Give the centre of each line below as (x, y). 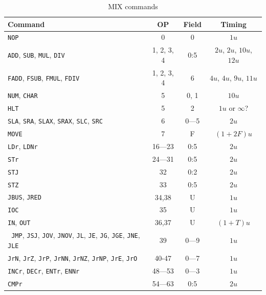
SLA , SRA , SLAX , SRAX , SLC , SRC (56, 121)
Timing (234, 24)
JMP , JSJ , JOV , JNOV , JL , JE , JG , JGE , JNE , (76, 235)
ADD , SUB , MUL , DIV (36, 55)
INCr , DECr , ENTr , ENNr (44, 270)
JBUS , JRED (25, 197)
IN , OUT (19, 222)
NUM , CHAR (23, 95)
